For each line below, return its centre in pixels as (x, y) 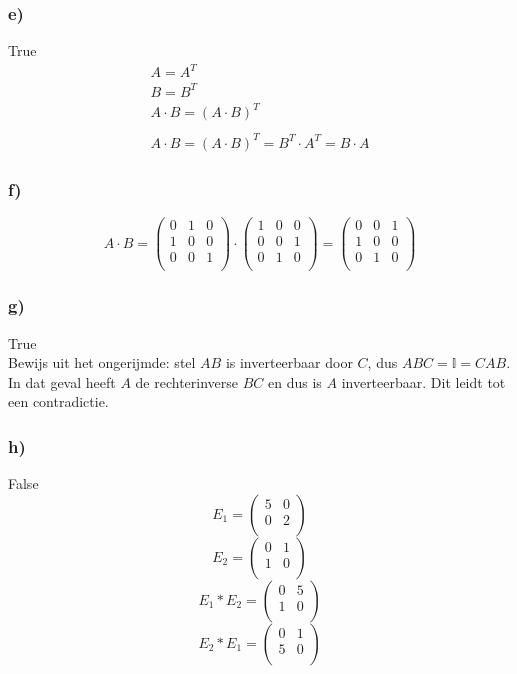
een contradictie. (58, 401)
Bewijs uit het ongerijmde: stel (102, 362)
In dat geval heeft (62, 381)
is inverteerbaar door (289, 362)
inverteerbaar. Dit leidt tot (423, 381)
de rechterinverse (187, 381)
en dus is (294, 381)
